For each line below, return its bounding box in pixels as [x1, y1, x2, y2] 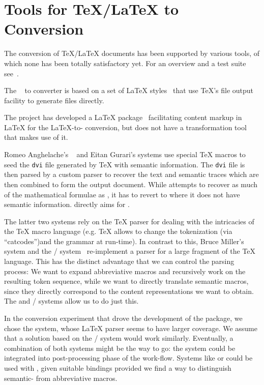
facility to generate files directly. [4, 95, 104, 105]
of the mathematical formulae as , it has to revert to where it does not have [4, 189, 240, 199]
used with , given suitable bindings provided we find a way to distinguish [4, 363, 231, 373]
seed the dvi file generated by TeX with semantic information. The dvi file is [4, 159, 245, 169]
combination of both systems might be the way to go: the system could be [4, 342, 236, 353]
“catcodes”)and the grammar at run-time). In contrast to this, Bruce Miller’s [4, 235, 244, 246]
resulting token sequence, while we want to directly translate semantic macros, [4, 276, 249, 286]
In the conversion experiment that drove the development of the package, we [4, 313, 243, 323]
